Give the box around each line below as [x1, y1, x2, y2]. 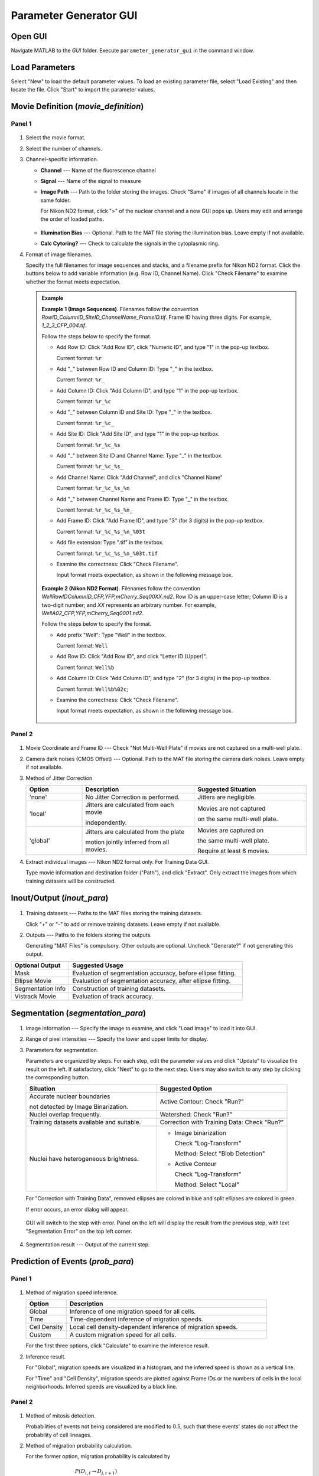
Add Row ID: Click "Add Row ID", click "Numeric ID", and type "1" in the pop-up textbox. [56, 344, 270, 351]
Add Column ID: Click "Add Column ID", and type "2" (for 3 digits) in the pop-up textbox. [56, 675, 271, 682]
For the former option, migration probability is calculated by [25, 1453, 171, 1460]
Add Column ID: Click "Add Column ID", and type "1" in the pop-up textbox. [56, 387, 239, 394]
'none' [29, 793, 47, 801]
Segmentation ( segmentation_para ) [11, 1008, 147, 1018]
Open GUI [11, 31, 47, 41]
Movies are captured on [197, 826, 264, 834]
